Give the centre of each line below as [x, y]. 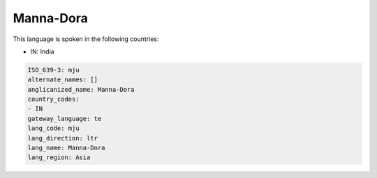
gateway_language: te [65, 119]
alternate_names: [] [62, 80]
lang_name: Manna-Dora [66, 148]
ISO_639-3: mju [53, 70]
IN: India [43, 51]
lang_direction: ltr [62, 138]
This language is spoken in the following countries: [86, 39]
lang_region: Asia [59, 157]
